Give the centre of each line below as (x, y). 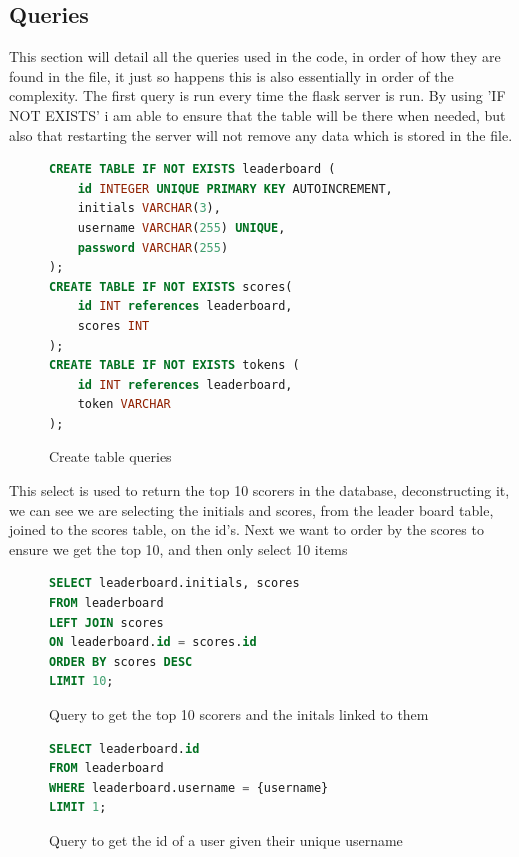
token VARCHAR (124, 404)
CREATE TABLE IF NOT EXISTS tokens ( (174, 365)
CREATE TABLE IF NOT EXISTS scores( (171, 286)
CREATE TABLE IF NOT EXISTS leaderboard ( (192, 169)
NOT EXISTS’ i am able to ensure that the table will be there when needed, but (257, 114)
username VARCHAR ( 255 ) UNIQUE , (181, 227)
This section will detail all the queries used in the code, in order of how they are (255, 56)
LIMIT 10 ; (81, 681)
